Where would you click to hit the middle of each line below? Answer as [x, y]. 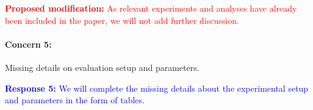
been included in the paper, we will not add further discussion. [122, 20]
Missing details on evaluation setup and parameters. [102, 67]
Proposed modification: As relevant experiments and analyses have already [151, 8]
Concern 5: [28, 44]
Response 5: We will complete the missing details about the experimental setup [157, 88]
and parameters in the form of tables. [75, 100]
